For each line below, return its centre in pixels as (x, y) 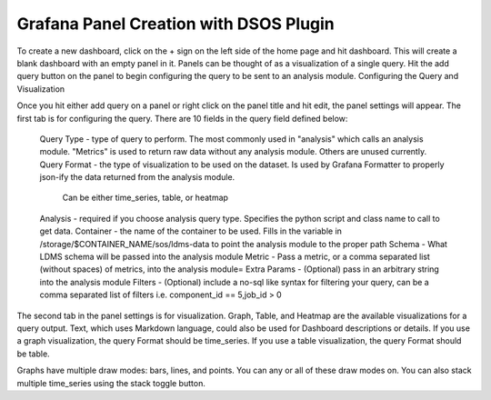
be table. (33, 354)
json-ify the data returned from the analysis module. (137, 177)
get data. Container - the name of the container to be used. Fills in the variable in (191, 231)
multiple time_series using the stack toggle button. (111, 383)
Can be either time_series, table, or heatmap (145, 198)
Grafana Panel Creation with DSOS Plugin (176, 24)
